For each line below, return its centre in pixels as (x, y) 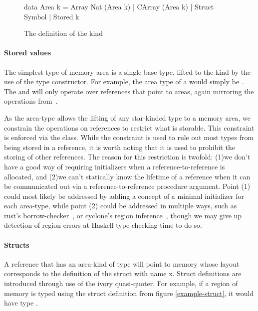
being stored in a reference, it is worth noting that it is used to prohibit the (120, 147)
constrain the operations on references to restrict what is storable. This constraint (129, 127)
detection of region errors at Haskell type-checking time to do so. (103, 225)
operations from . (31, 101)
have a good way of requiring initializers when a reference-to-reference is (115, 166)
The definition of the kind (63, 33)
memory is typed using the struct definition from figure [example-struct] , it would (129, 293)
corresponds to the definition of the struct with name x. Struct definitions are (123, 273)
